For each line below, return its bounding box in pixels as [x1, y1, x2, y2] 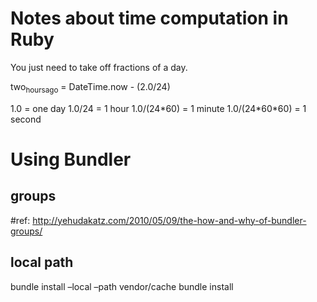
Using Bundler [10, 148, 132, 171]
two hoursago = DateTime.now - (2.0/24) [10, 80, 171, 95]
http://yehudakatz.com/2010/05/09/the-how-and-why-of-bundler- [32, 214, 307, 226]
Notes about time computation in [10, 7, 289, 30]
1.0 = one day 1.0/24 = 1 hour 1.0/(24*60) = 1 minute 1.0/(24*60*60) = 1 [10, 102, 307, 114]
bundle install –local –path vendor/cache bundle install [10, 280, 234, 292]
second [10, 113, 42, 125]
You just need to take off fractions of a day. [10, 61, 188, 73]
